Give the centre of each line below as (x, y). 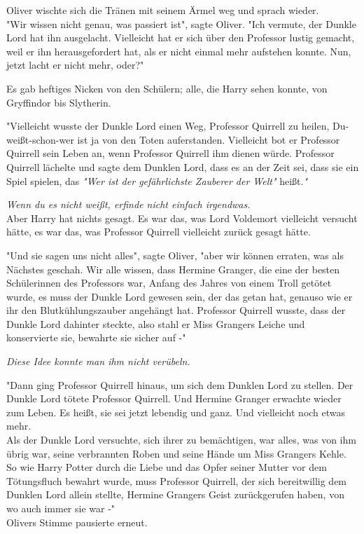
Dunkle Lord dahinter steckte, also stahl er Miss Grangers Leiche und (156, 323)
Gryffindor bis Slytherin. (59, 102)
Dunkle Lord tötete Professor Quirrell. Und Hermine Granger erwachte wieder (174, 398)
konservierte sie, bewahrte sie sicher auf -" (96, 337)
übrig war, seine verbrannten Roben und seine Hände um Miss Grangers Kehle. (176, 453)
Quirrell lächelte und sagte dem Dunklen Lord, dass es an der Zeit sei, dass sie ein (183, 166)
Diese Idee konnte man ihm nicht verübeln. (98, 361)
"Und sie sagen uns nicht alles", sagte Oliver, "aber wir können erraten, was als (175, 255)
